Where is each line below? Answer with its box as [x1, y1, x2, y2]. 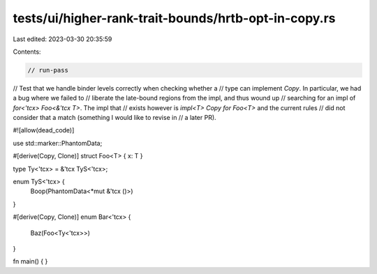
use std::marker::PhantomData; [13, 139, 103, 147]
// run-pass [27, 66, 69, 74]
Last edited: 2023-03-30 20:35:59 [13, 35, 112, 43]
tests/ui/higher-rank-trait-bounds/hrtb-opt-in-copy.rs [13, 10, 336, 26]
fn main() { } [13, 257, 48, 266]
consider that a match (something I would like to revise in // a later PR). [13, 114, 216, 122]
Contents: [13, 47, 41, 56]
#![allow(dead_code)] [13, 126, 75, 135]
